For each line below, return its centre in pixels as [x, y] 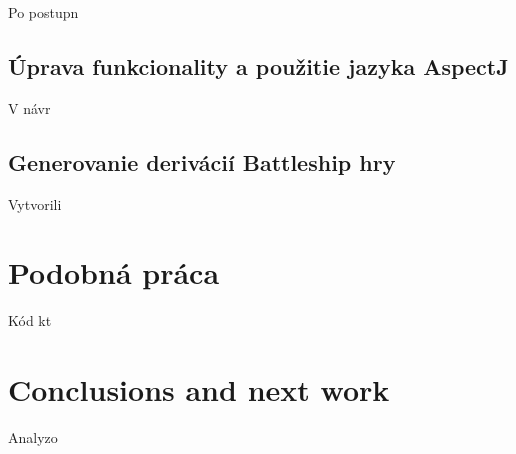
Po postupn [43, 12]
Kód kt [30, 320]
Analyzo [33, 437]
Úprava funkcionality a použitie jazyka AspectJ [258, 65]
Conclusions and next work [199, 389]
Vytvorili [35, 203]
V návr [29, 107]
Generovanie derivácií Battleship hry [202, 161]
